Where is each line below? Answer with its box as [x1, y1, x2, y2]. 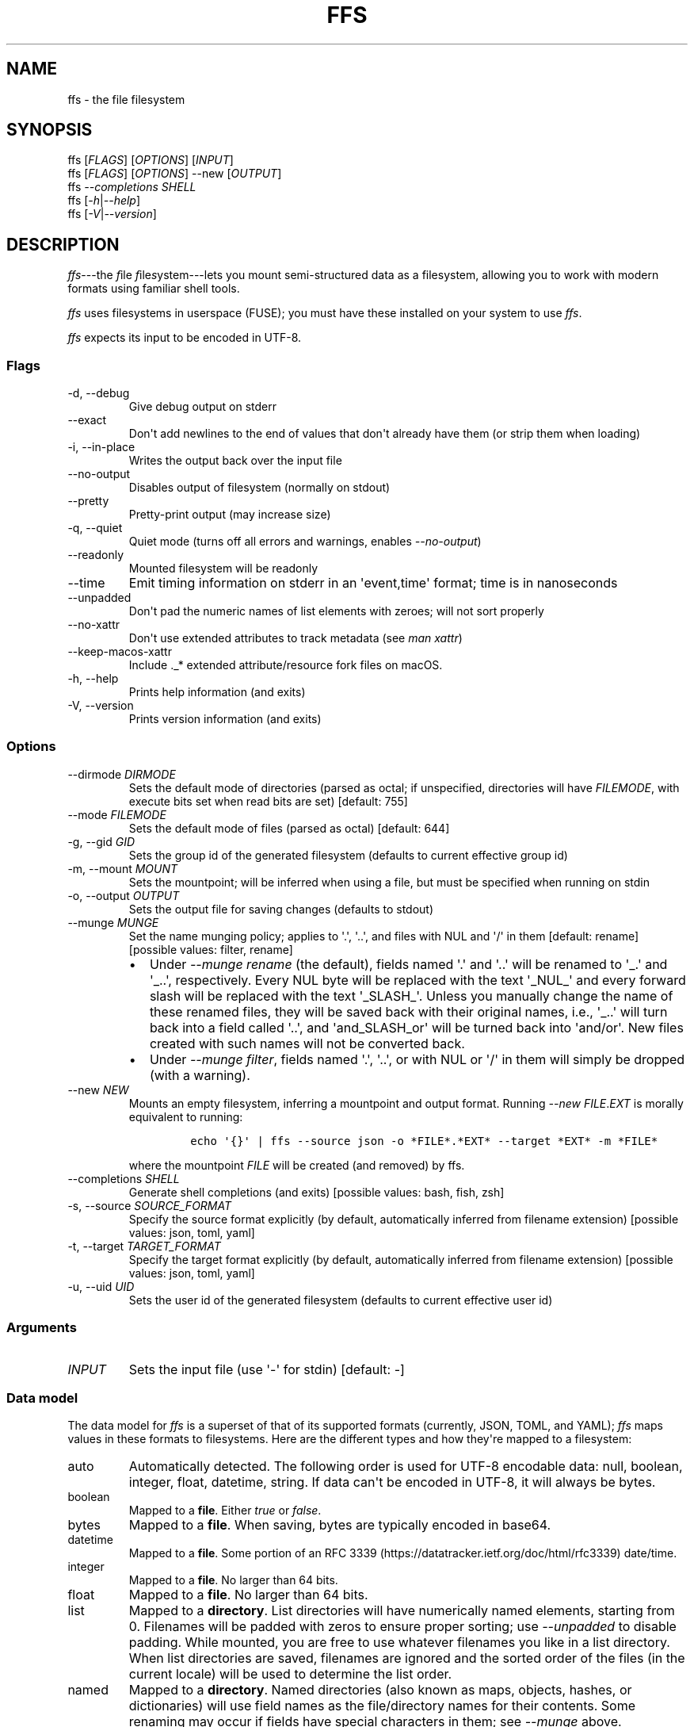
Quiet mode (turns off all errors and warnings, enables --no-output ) [128, 534, 482, 549]
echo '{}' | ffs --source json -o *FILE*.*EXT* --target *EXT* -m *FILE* [190, 1134, 658, 1147]
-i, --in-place [67, 440, 135, 454]
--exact [67, 413, 107, 427]
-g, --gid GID [67, 834, 135, 848]
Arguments [6, 1319, 77, 1336]
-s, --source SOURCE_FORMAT [67, 1198, 232, 1212]
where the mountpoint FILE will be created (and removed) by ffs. [128, 1158, 465, 1172]
